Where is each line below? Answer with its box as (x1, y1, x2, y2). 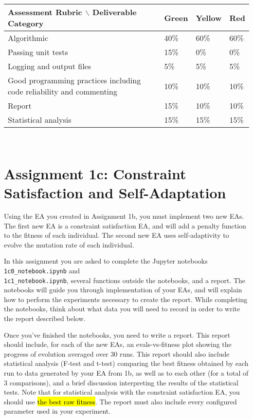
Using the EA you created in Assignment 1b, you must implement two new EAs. (4, 210, 244, 221)
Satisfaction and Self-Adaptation (4, 182, 226, 202)
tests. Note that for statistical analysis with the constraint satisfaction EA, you (4, 387, 240, 397)
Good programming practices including (8, 75, 141, 86)
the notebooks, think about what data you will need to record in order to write (4, 304, 240, 314)
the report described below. (4, 313, 86, 323)
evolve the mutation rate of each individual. (4, 239, 134, 249)
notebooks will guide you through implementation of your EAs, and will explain (4, 285, 242, 295)
